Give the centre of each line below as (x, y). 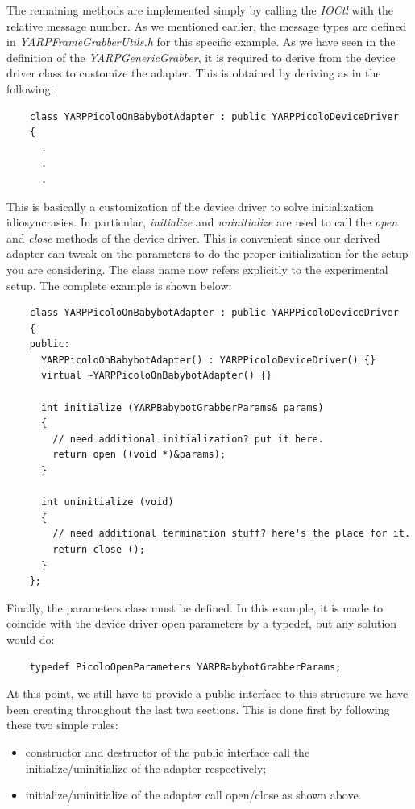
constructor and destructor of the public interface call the (168, 751)
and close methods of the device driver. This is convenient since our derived (193, 237)
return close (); (99, 550)
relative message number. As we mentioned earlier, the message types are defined (207, 25)
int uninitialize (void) (107, 502)
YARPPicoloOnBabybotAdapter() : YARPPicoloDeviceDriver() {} (208, 360)
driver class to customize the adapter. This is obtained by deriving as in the (194, 73)
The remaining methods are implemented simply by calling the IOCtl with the (200, 10)
